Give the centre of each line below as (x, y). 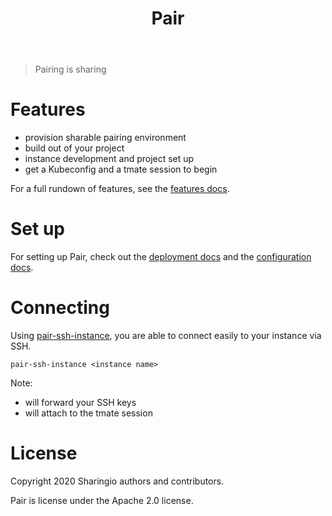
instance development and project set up (109, 159)
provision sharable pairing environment (105, 138)
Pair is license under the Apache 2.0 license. (102, 500)
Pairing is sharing (70, 69)
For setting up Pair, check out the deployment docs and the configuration (161, 257)
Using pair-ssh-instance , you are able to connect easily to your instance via (166, 335)
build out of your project (74, 148)
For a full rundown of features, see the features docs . (120, 189)
